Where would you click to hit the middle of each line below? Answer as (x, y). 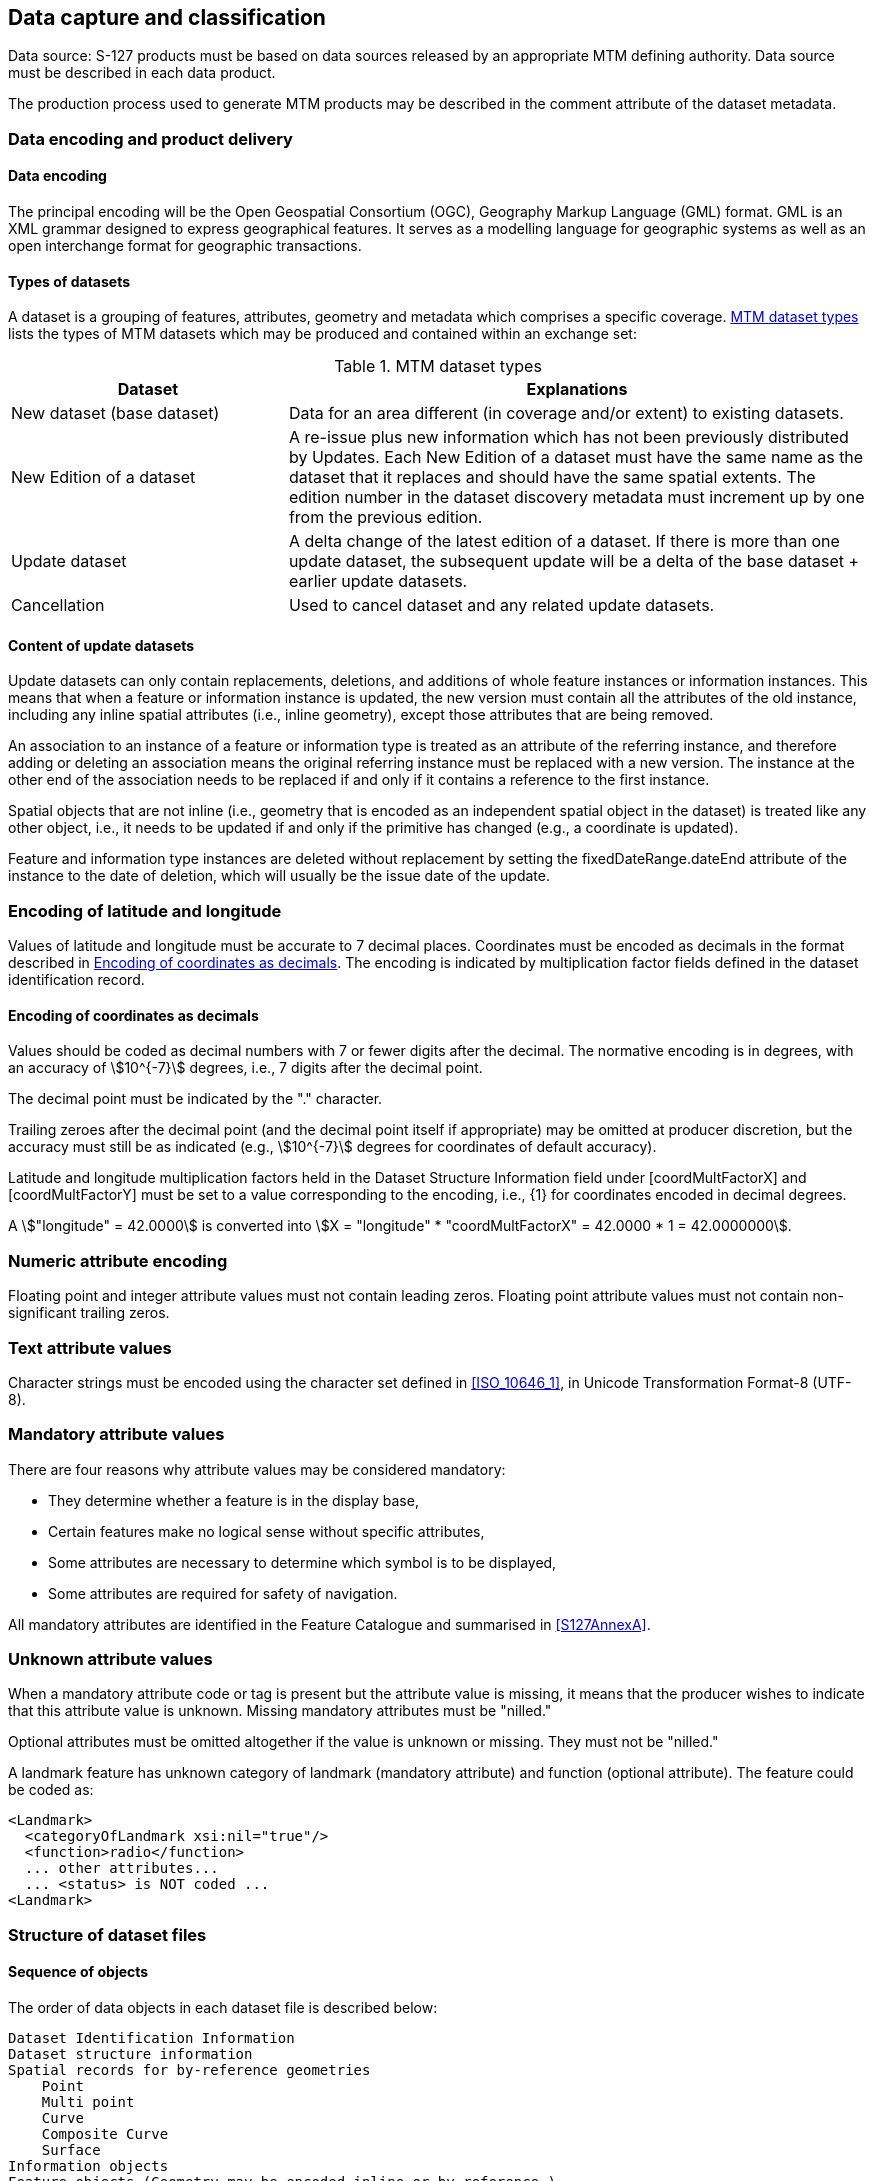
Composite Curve (105, 2134)
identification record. (76, 980)
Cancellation (58, 605)
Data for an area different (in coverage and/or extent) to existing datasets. (566, 413)
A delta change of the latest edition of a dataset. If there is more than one (564, 541)
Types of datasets (69, 281)
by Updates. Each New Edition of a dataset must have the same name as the (576, 457)
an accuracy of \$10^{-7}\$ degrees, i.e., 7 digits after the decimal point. (245, 1068)
